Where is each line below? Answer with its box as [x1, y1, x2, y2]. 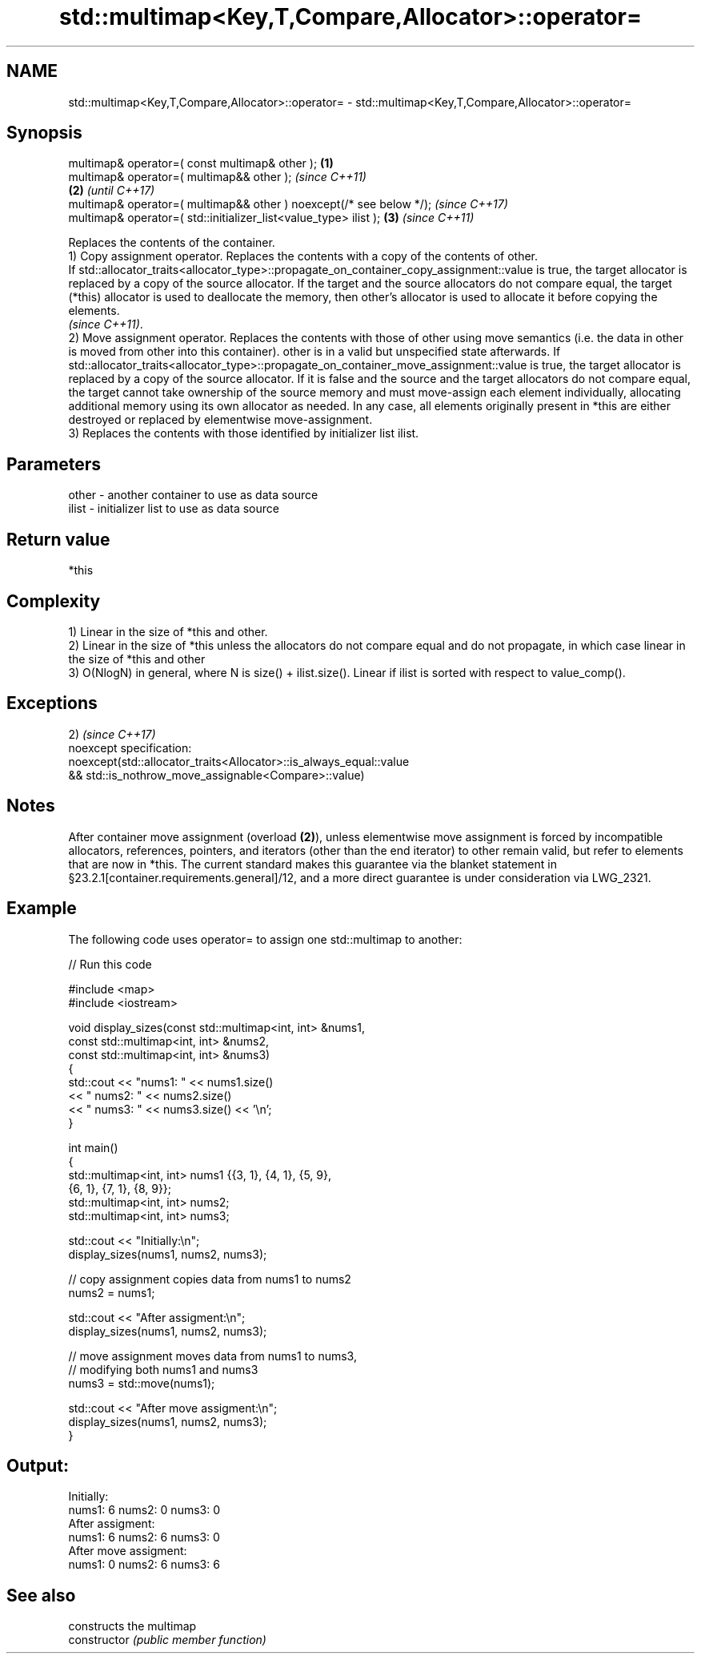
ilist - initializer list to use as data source [68, 502, 279, 516]
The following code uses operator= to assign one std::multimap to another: [68, 932, 463, 946]
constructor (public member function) [68, 1633, 266, 1647]
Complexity [6, 590, 101, 611]
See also [6, 1585, 76, 1606]
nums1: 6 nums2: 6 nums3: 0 [68, 1530, 220, 1545]
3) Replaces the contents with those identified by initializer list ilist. [68, 426, 419, 441]
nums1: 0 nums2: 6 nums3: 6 [68, 1557, 220, 1572]
